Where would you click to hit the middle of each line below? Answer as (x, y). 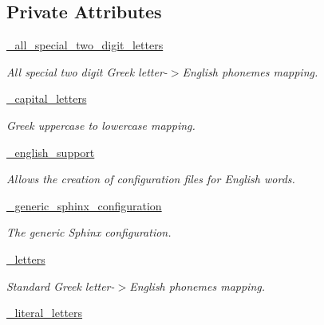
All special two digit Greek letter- (87, 71)
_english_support (51, 152)
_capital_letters (47, 98)
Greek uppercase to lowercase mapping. (101, 125)
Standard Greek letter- (61, 286)
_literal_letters (45, 313)
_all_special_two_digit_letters (85, 45)
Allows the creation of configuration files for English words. (151, 179)
